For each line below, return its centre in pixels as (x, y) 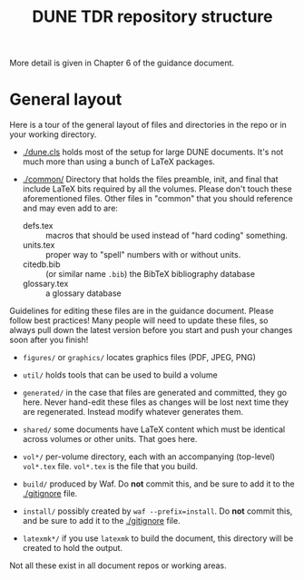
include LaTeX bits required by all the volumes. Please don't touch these (157, 189)
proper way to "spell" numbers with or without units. (143, 255)
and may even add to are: (70, 208)
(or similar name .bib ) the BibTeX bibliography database (150, 274)
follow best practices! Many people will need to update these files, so (139, 320)
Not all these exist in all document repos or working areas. (118, 565)
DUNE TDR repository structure (152, 17)
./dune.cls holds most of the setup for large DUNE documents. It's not (153, 152)
